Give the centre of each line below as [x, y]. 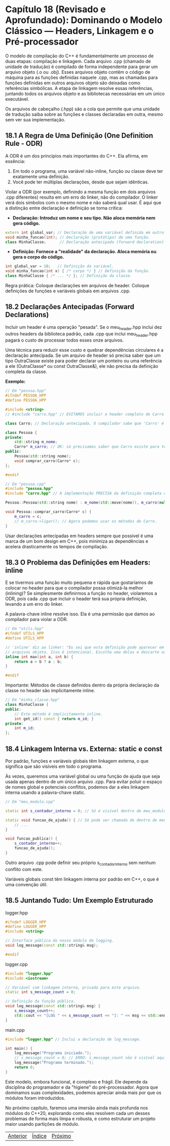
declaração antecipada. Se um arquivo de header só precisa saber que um [83, 355]
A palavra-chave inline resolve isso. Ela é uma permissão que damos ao [80, 614]
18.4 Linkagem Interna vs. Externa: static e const [84, 749]
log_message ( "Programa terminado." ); [54, 1063]
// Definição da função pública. [40, 1001]
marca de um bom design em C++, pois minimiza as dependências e [77, 541]
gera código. [26, 223]
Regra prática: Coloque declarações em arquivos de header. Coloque [77, 285]
